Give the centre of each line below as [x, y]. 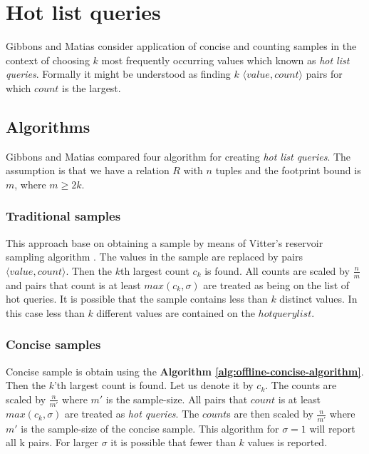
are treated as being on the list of [276, 284]
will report [332, 428]
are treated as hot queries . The [132, 414]
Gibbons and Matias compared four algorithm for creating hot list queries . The [178, 156]
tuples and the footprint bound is [288, 170]
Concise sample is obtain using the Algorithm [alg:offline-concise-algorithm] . [185, 371]
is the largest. [92, 87]
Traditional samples [63, 216]
